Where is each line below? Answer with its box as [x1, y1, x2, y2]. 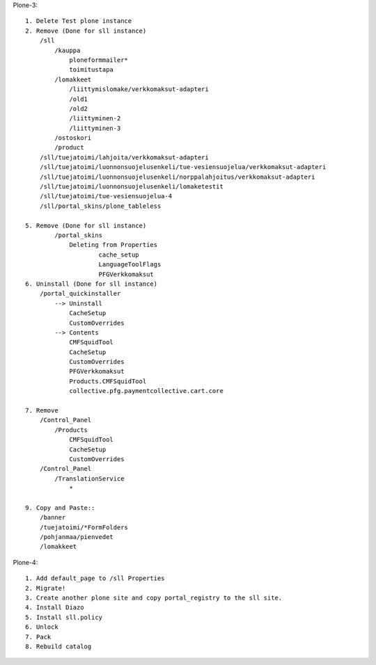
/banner [39, 513, 66, 522]
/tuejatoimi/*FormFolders [39, 523, 129, 531]
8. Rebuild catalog [25, 643, 92, 650]
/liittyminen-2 [69, 115, 121, 122]
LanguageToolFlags [98, 261, 162, 269]
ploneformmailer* [69, 56, 129, 64]
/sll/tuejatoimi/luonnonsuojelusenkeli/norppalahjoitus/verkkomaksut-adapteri [39, 173, 315, 181]
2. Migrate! [25, 584, 66, 592]
